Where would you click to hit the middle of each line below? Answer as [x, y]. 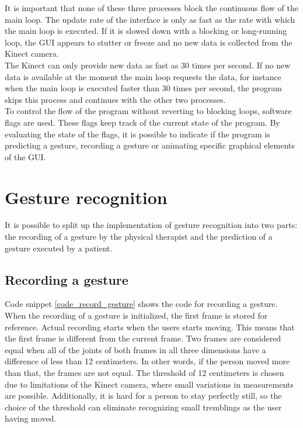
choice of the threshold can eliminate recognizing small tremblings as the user [143, 407]
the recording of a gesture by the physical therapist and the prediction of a [139, 237]
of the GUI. [25, 156]
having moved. [31, 418]
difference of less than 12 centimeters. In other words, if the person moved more [147, 361]
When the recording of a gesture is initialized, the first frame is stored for [136, 315]
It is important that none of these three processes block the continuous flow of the [151, 8]
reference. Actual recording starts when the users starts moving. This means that [150, 327]
